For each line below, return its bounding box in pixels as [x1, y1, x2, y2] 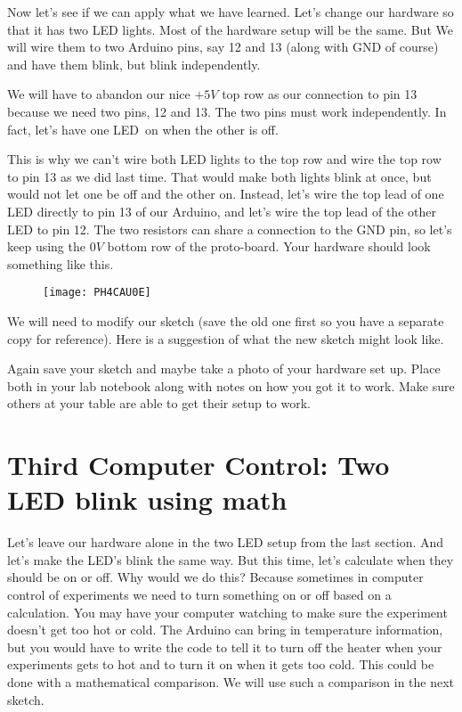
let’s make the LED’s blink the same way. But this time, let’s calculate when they [7, 550, 454, 569]
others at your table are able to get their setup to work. [7, 394, 311, 413]
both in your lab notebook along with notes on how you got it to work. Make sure [7, 376, 455, 395]
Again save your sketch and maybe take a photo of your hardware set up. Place [7, 359, 441, 378]
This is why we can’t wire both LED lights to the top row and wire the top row [7, 150, 442, 168]
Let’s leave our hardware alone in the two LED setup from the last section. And [7, 533, 444, 552]
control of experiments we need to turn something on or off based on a [7, 585, 392, 604]
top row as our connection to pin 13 [222, 85, 417, 103]
